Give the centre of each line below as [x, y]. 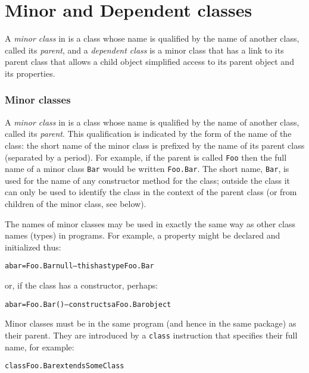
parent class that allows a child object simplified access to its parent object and [149, 62]
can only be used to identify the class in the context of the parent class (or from [151, 192]
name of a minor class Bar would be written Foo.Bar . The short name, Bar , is [147, 169]
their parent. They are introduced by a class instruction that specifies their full [151, 335]
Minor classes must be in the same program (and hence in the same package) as [151, 323]
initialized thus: [33, 247]
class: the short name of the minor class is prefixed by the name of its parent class [155, 145]
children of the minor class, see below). [76, 203]
